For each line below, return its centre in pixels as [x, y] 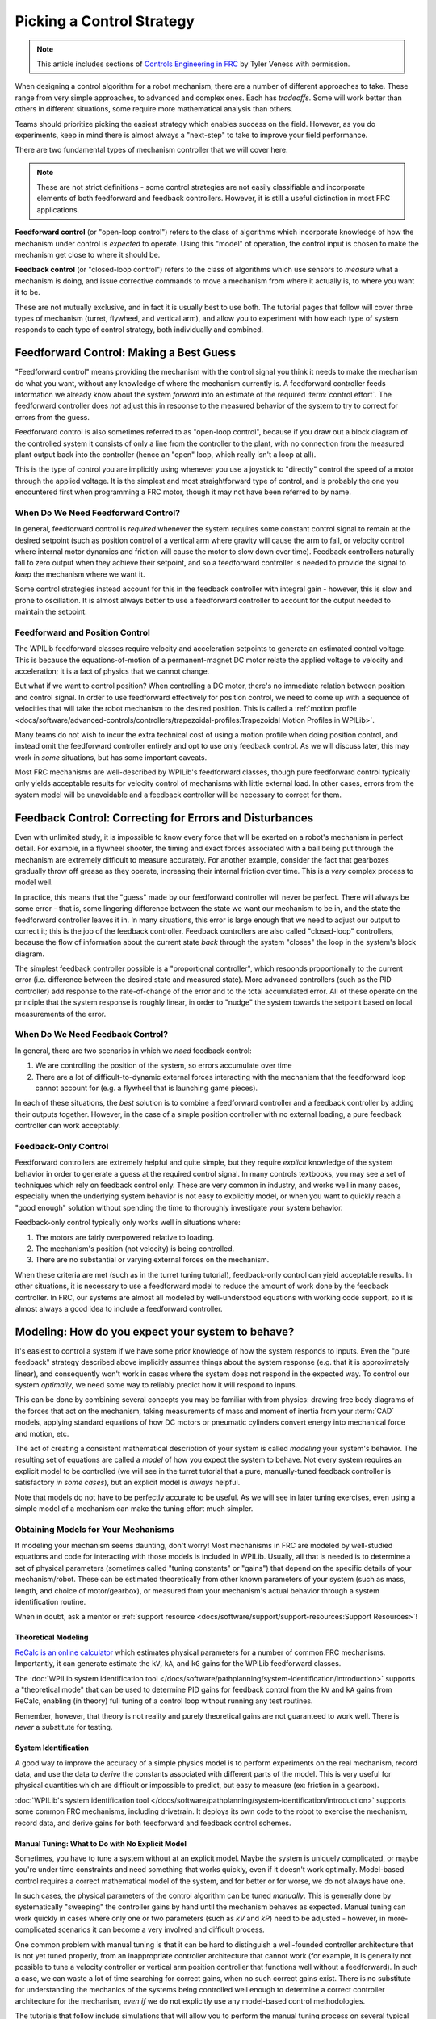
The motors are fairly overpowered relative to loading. [125, 1237]
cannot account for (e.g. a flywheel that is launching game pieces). [147, 1088]
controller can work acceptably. [68, 1126]
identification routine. [50, 1602]
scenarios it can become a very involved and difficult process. [161, 1929]
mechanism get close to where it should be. [88, 255]
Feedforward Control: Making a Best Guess [126, 353]
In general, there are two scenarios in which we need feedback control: [133, 1051]
